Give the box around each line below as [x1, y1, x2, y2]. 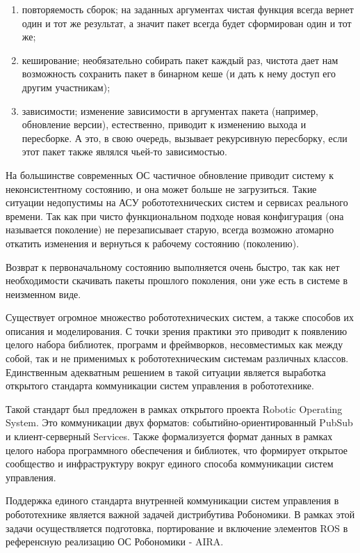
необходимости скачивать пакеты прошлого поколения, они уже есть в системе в [6, 273, 348, 288]
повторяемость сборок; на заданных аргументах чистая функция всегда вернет [22, 2, 354, 16]
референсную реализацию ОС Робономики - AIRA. [6, 534, 224, 549]
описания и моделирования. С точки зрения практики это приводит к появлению [6, 323, 347, 338]
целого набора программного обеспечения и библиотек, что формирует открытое [6, 442, 348, 457]
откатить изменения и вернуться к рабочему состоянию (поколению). [6, 235, 300, 250]
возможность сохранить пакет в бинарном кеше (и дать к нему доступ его [22, 66, 336, 81]
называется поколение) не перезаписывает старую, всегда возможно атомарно [6, 222, 334, 237]
